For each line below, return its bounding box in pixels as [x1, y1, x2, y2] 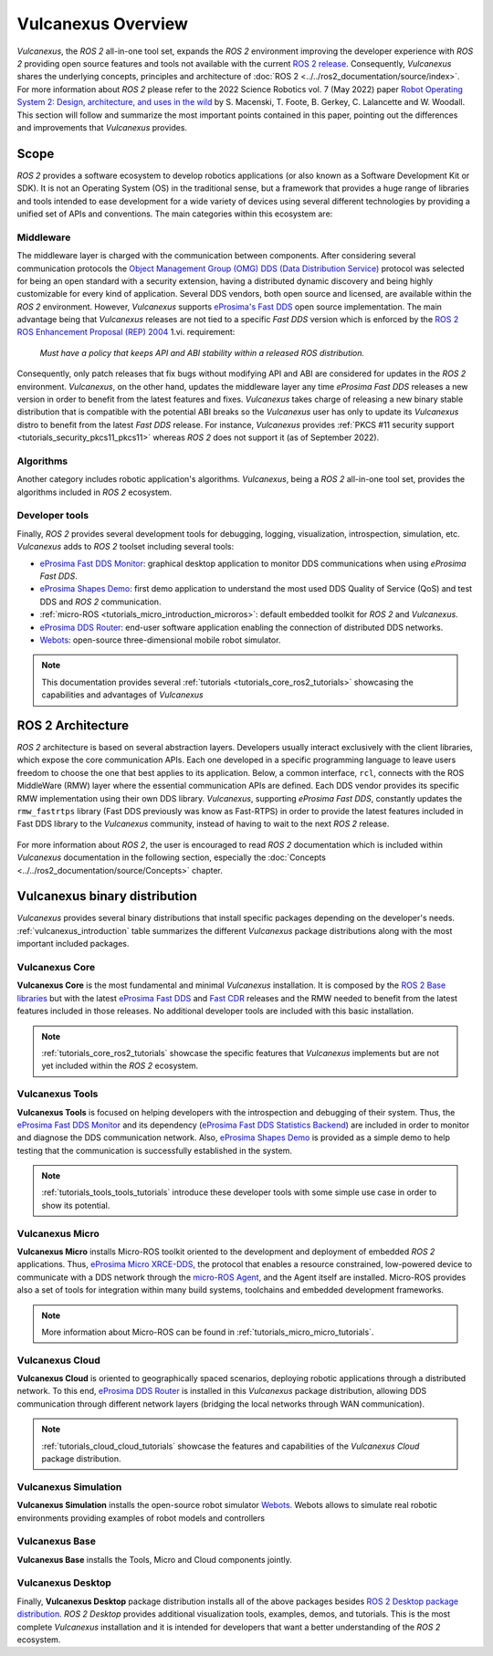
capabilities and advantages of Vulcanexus [41, 689, 205, 700]
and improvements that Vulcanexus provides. [16, 121, 187, 132]
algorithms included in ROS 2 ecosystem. [16, 487, 173, 498]
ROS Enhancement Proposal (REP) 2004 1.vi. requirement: [16, 327, 236, 338]
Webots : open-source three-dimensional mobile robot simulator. [39, 634, 281, 645]
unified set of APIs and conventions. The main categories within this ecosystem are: [16, 208, 333, 219]
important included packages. [16, 938, 130, 949]
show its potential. [41, 1200, 110, 1211]
